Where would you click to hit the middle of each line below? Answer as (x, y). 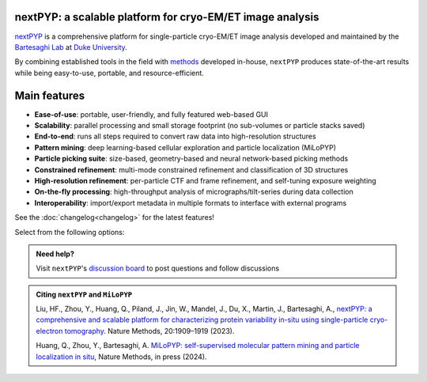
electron (49, 331)
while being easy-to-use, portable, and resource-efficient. (110, 73)
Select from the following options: (70, 232)
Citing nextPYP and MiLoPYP (84, 294)
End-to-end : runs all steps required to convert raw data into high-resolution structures (175, 136)
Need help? (55, 254)
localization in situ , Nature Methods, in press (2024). (121, 357)
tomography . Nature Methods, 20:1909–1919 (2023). (149, 331)
